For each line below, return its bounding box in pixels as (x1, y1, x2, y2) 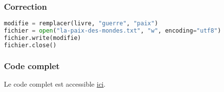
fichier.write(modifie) (4, 34, 81, 41)
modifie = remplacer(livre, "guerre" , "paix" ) (4, 20, 158, 27)
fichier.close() (4, 41, 57, 49)
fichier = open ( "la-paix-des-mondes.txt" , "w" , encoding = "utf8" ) (4, 27, 221, 35)
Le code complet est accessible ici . (4, 78, 106, 89)
